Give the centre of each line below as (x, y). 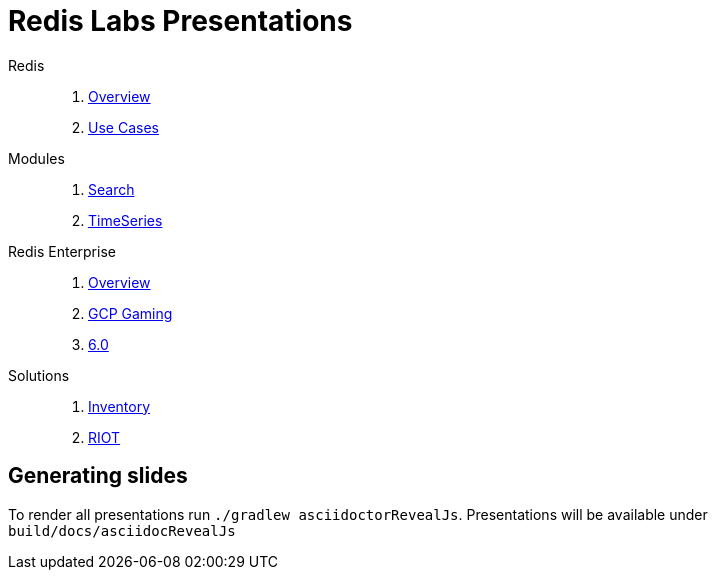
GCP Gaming (130, 313)
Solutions (39, 375)
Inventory (119, 406)
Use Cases (123, 127)
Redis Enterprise (62, 251)
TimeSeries (125, 220)
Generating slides (98, 476)
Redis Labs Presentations (180, 21)
